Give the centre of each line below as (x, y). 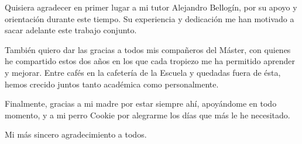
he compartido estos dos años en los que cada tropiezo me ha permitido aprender (150, 61)
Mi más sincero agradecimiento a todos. (76, 134)
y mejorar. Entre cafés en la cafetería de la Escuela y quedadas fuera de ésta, (143, 72)
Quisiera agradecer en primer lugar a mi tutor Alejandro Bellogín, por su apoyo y (151, 7)
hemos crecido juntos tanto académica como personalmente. (112, 84)
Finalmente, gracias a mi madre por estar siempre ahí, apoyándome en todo (141, 103)
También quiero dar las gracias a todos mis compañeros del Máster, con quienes (148, 49)
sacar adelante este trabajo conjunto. (71, 30)
